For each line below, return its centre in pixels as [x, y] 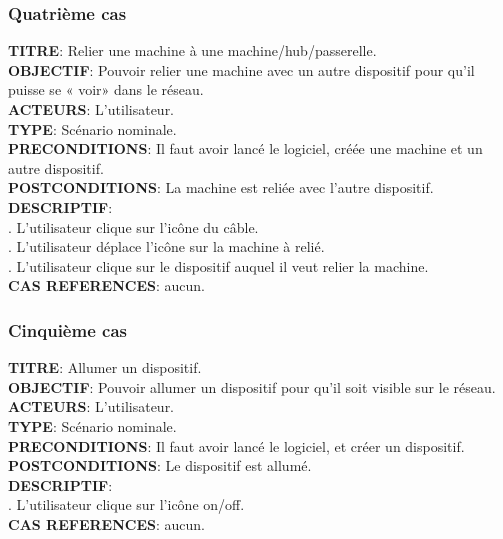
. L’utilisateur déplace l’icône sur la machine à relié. [166, 246]
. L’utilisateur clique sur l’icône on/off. [126, 504]
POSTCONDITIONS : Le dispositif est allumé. [160, 465]
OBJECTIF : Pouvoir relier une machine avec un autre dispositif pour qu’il [241, 69]
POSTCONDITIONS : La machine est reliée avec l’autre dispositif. [221, 187]
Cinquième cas [67, 329]
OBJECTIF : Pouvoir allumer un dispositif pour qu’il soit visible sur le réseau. [252, 386]
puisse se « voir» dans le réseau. [106, 89]
